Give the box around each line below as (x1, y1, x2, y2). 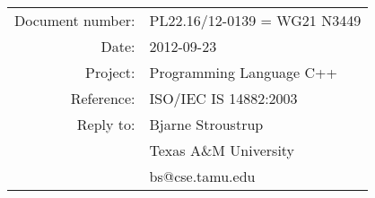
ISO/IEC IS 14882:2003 (149, 88, 298, 108)
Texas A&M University (149, 140, 295, 160)
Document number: (14, 10, 135, 30)
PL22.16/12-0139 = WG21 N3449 (149, 10, 362, 30)
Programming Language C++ (149, 62, 337, 82)
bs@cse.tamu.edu (149, 166, 256, 186)
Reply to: (76, 114, 135, 134)
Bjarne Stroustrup (149, 114, 264, 134)
